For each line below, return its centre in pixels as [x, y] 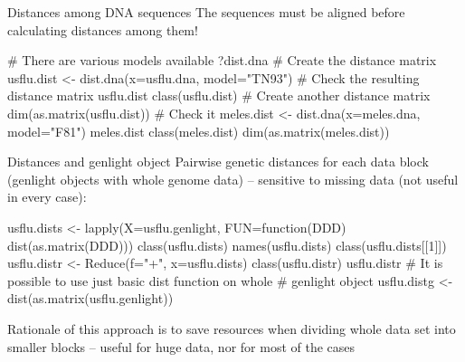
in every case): [47, 197]
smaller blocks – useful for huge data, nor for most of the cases [181, 346]
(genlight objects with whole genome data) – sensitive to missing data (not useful [233, 179]
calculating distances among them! [103, 29]
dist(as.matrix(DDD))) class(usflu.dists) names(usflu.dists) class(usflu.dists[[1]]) [227, 245]
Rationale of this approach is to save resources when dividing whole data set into [232, 328]
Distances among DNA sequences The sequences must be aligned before [206, 12]
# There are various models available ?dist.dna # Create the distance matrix [222, 60]
